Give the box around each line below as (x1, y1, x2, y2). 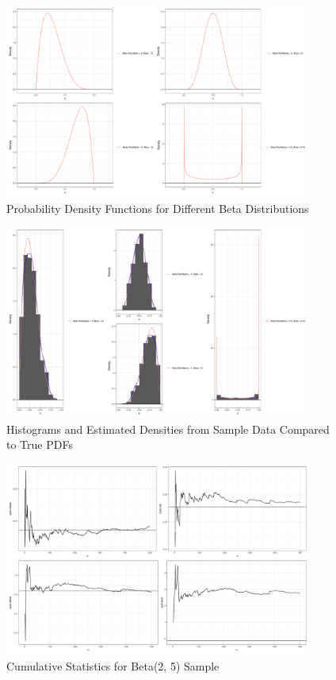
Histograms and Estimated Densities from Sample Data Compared (6, 420, 330, 437)
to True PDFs (6, 436, 73, 453)
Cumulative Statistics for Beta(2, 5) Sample (6, 657, 220, 674)
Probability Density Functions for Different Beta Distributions (6, 199, 309, 216)
